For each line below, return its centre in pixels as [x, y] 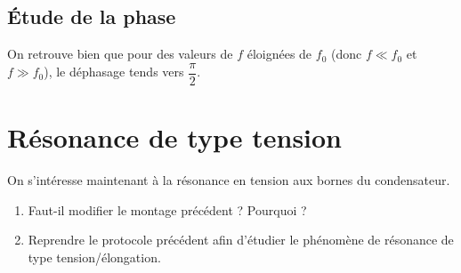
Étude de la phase [92, 16]
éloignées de [279, 54]
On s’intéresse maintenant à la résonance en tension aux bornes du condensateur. [229, 179]
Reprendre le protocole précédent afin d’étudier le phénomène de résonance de [241, 240]
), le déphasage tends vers [114, 72]
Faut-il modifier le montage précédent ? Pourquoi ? [167, 209]
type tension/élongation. [94, 257]
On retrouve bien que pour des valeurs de [120, 54]
